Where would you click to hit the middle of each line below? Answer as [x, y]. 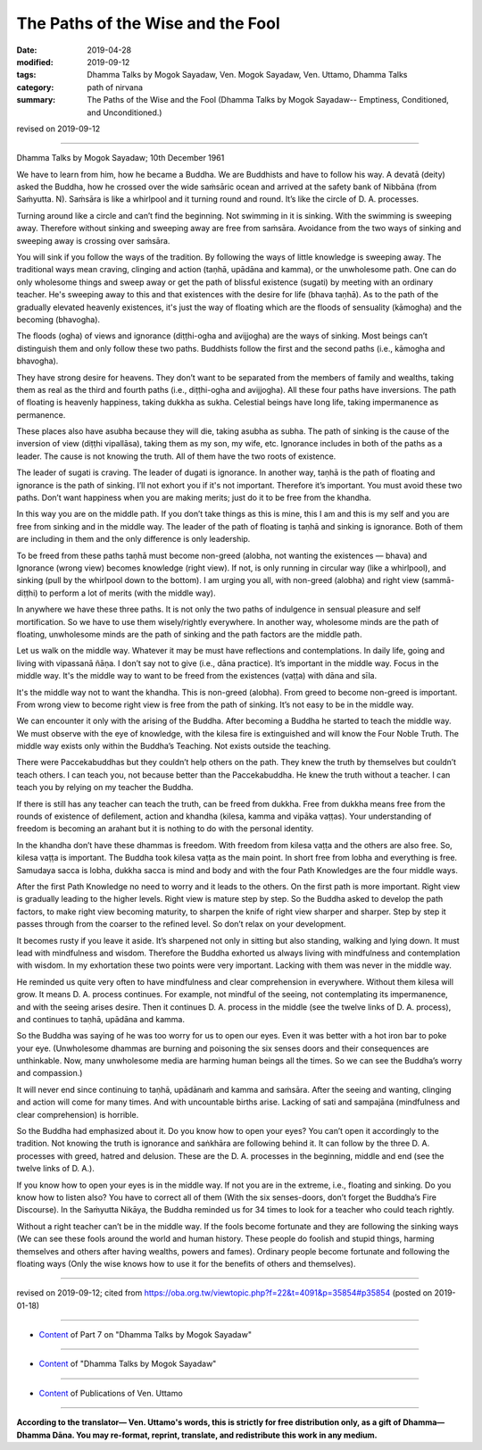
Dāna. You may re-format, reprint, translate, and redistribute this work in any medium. [215, 1435]
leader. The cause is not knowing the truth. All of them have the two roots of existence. [176, 456]
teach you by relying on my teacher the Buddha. [105, 787]
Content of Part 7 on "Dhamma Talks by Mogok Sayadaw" [145, 1335]
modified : [35, 62]
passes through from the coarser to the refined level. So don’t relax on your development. [181, 924]
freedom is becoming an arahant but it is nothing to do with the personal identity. [165, 829]
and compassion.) [50, 1073]
